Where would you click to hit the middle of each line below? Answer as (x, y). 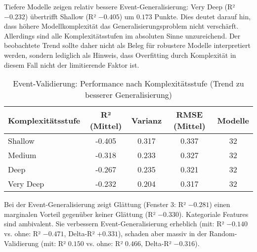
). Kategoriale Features (214, 214)
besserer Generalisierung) (128, 95)
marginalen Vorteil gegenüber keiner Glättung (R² (80, 214)
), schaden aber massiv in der (162, 233)
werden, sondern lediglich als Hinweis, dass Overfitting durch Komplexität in (120, 55)
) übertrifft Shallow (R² (61, 16)
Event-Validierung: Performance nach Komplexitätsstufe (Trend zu (128, 84)
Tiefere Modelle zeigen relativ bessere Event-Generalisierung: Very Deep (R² (120, 6)
